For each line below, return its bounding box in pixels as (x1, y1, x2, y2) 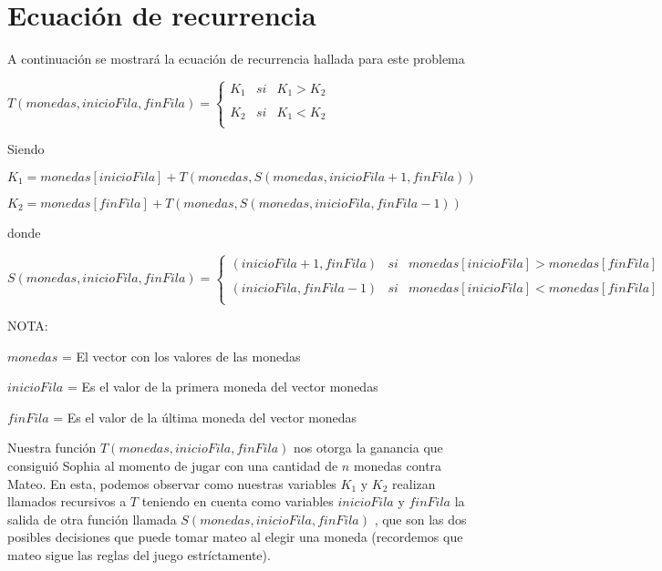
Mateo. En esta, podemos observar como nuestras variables (7, 474, 336, 493)
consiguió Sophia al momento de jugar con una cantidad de (7, 456, 338, 475)
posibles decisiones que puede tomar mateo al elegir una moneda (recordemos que (7, 527, 463, 546)
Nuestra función (7, 438, 97, 457)
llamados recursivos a (7, 492, 127, 511)
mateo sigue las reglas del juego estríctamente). (7, 546, 271, 564)
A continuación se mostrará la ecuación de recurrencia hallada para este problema (7, 49, 465, 68)
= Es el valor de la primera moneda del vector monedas (67, 377, 378, 396)
